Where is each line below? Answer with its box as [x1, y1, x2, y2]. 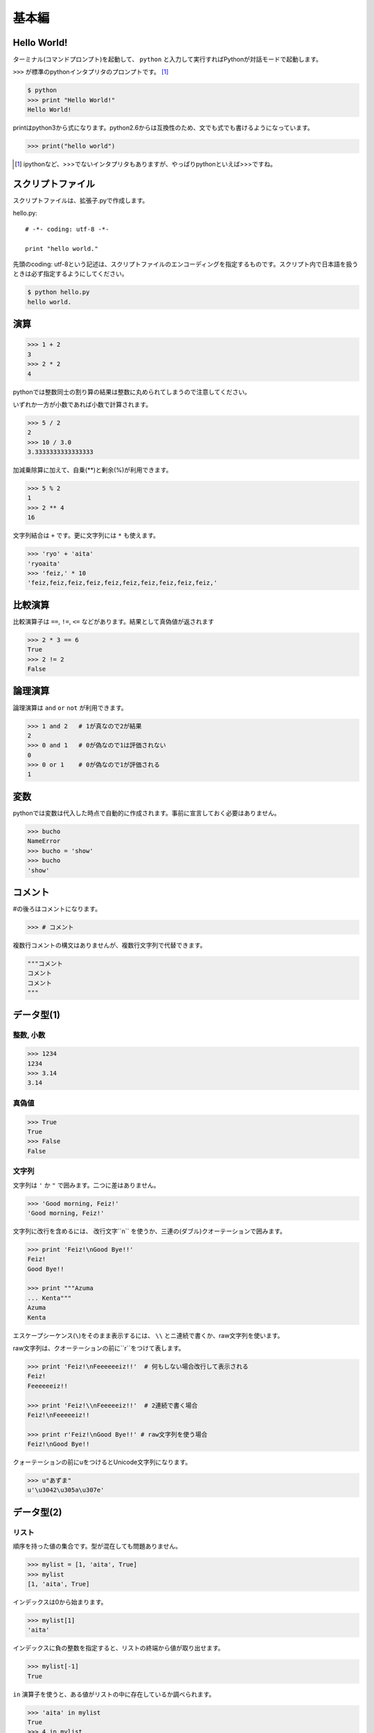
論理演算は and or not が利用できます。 [12, 704, 127, 712]
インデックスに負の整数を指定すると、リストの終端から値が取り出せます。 [12, 1644, 224, 1653]
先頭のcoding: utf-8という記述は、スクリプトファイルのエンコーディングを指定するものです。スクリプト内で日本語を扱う [12, 260, 359, 268]
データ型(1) [12, 1009, 60, 1020]
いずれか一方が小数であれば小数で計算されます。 [12, 400, 152, 408]
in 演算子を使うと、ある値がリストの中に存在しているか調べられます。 [12, 1690, 215, 1698]
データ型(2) [12, 1506, 62, 1518]
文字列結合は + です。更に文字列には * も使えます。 [12, 531, 159, 540]
